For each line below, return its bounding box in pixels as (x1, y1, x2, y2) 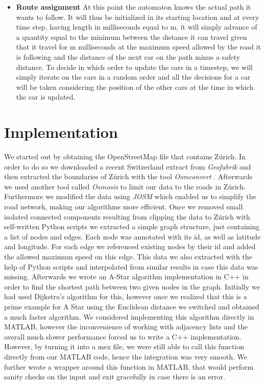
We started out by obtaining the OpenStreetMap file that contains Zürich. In (4, 151, 246, 162)
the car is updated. (16, 91, 76, 102)
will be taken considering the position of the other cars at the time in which (16, 81, 254, 92)
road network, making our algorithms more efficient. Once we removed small (4, 201, 243, 212)
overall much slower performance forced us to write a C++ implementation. (4, 331, 242, 342)
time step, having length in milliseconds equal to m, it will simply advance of (16, 21, 257, 32)
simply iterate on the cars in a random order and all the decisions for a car (16, 71, 251, 82)
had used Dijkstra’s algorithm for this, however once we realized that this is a (4, 291, 247, 302)
